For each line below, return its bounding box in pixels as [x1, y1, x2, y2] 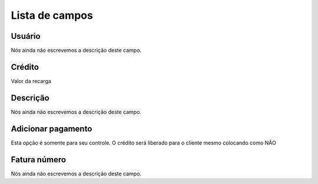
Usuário [11, 31, 41, 41]
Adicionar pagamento [11, 123, 92, 133]
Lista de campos [11, 9, 94, 22]
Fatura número [11, 155, 67, 165]
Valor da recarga [11, 77, 51, 85]
